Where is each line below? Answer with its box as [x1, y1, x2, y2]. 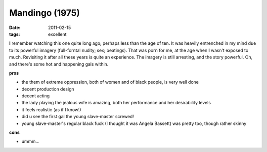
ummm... [21, 138, 40, 145]
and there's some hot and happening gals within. [9, 61, 109, 67]
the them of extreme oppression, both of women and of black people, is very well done [21, 79, 199, 85]
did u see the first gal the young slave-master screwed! [21, 114, 134, 120]
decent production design [21, 86, 74, 92]
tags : [9, 31, 20, 37]
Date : [9, 25, 21, 30]
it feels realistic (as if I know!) [21, 106, 82, 113]
